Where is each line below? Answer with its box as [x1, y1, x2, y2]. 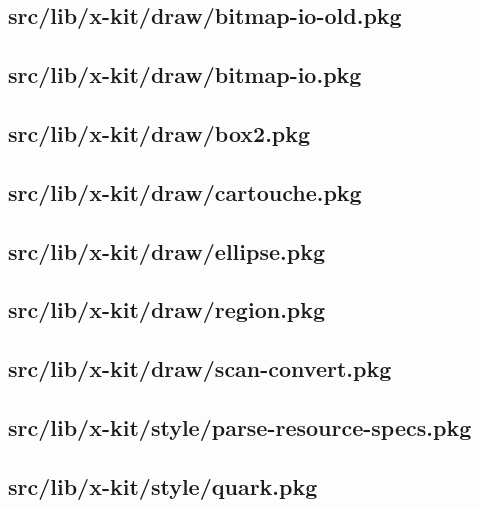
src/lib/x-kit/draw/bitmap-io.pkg [8, 59, 362, 90]
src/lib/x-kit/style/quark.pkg [8, 470, 318, 501]
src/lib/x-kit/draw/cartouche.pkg [8, 176, 362, 207]
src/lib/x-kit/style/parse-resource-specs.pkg [8, 411, 472, 442]
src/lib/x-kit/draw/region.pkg [8, 294, 326, 325]
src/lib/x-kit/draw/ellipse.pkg [8, 235, 325, 266]
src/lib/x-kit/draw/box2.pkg [8, 117, 311, 148]
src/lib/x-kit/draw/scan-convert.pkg [8, 353, 392, 384]
